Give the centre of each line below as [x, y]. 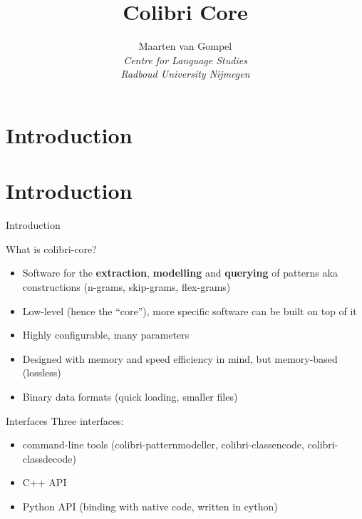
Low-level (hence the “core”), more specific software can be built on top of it [190, 310]
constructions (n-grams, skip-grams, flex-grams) [126, 287]
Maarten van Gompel [185, 46]
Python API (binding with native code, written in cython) [150, 506]
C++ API [45, 482]
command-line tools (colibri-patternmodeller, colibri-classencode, [163, 445]
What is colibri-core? [51, 248]
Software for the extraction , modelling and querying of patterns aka [180, 273]
